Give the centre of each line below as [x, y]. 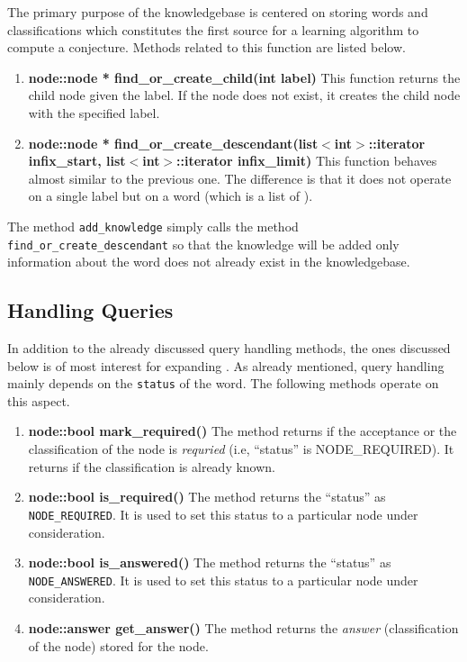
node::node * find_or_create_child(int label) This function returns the [244, 77]
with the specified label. [94, 112]
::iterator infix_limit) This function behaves [307, 161]
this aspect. [39, 400]
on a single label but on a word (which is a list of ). [171, 196]
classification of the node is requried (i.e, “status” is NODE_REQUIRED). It [241, 449]
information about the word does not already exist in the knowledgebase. [209, 262]
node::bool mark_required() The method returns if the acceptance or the [242, 431]
